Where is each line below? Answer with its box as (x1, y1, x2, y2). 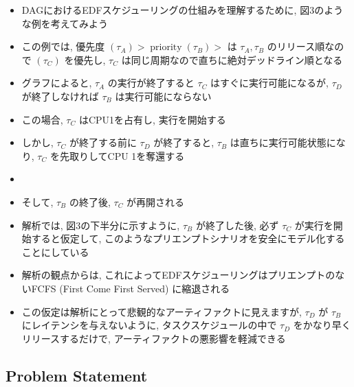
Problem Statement (5, 364, 148, 386)
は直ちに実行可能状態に (230, 135, 336, 150)
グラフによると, (21, 75, 92, 90)
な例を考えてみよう (21, 16, 109, 30)
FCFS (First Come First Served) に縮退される (31, 281, 230, 295)
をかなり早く (293, 318, 351, 332)
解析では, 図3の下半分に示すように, (21, 218, 180, 232)
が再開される (126, 194, 185, 209)
